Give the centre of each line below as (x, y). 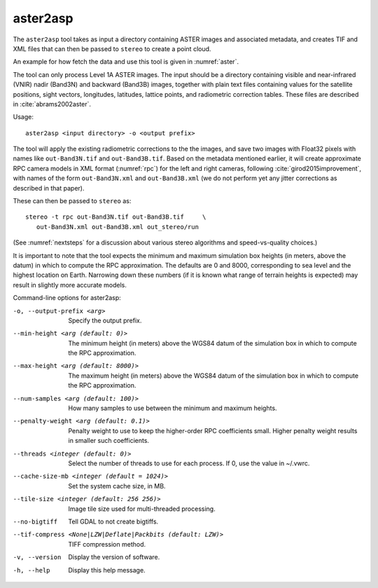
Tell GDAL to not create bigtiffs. (113, 521)
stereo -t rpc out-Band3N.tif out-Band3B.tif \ (116, 217)
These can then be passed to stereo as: (72, 201)
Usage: (23, 117)
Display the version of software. (114, 557)
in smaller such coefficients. (109, 441)
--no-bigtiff (35, 521)
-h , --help (31, 570)
